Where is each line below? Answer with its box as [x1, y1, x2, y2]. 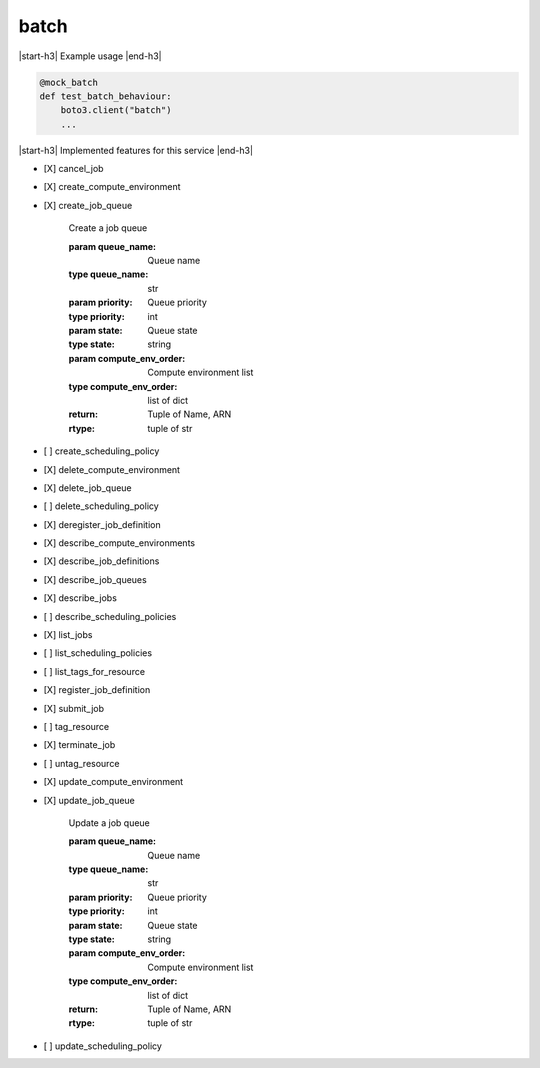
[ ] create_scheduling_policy [43, 445, 160, 457]
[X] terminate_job [43, 739, 116, 751]
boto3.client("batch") [60, 105, 172, 116]
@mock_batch [39, 76, 99, 88]
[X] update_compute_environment [43, 776, 184, 788]
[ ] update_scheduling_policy [43, 1040, 162, 1052]
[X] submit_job [43, 702, 105, 714]
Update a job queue [68, 816, 150, 829]
